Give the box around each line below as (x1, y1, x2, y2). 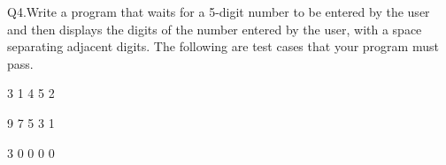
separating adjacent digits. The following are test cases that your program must (7, 37, 439, 56)
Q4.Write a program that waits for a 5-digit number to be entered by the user (7, 3, 430, 20)
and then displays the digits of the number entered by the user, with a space (7, 19, 422, 38)
